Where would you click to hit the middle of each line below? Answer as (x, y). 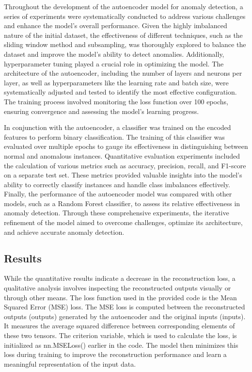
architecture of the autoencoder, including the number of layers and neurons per (123, 73)
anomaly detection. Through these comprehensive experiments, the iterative (117, 213)
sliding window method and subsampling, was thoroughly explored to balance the (125, 44)
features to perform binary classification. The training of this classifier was (114, 137)
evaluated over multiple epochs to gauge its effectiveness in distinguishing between (126, 146)
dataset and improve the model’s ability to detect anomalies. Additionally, (114, 54)
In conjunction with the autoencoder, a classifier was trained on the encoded (118, 127)
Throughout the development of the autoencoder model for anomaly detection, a (124, 6)
